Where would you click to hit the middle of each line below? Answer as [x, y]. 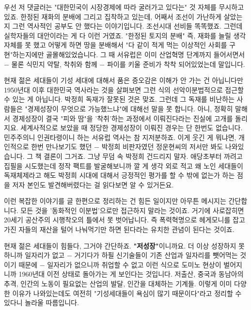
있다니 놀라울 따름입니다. [41, 302]
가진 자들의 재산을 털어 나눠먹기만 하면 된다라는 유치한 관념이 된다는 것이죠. [119, 229]
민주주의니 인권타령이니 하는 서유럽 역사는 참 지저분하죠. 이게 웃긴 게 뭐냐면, [120, 137]
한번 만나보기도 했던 [62, 147]
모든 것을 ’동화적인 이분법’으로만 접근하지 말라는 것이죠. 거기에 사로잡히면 [132, 210]
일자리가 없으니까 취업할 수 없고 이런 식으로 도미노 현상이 [134, 264]
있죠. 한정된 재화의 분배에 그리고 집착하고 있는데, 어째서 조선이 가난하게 [113, 16]
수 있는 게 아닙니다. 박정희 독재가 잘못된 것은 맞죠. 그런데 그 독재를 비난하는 [119, 99]
